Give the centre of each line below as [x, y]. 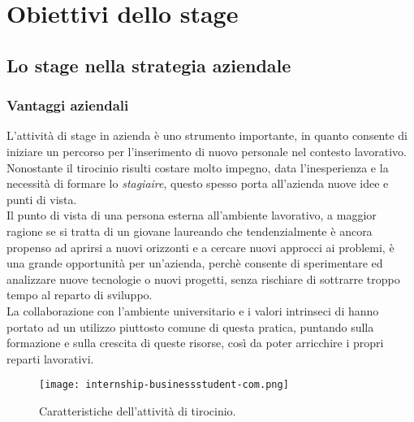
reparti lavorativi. [50, 358]
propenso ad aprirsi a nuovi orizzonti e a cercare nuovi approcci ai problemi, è [201, 247]
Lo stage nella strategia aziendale [149, 65]
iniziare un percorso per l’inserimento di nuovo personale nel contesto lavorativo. [207, 151]
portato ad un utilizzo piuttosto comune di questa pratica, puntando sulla [190, 326]
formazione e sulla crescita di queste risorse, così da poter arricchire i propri [195, 343]
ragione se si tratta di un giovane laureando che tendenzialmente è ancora [190, 231]
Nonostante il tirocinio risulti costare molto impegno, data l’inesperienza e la [198, 167]
